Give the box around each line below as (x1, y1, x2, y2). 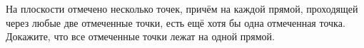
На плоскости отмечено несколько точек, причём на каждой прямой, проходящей (6, 1, 358, 16)
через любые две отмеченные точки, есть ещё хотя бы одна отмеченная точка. (6, 15, 345, 30)
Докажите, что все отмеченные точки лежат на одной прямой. (6, 29, 275, 44)
